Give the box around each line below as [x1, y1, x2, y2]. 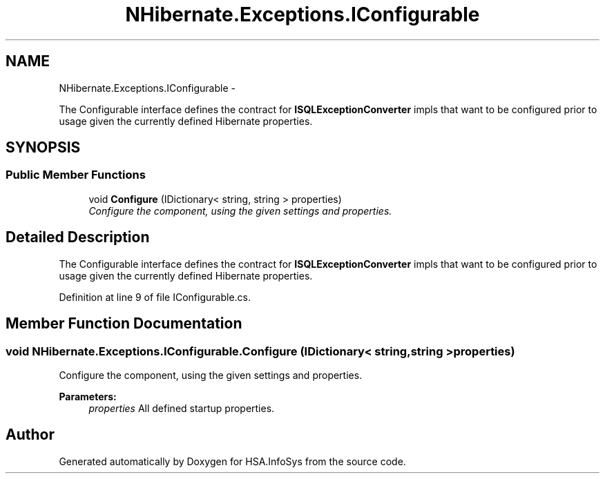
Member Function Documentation [6, 315, 242, 333]
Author [6, 426, 55, 444]
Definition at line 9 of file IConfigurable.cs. [59, 291, 251, 303]
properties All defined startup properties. [88, 402, 275, 414]
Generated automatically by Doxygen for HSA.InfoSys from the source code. [59, 455, 406, 467]
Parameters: [59, 390, 117, 402]
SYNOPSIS [6, 139, 81, 157]
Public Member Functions [6, 168, 146, 182]
